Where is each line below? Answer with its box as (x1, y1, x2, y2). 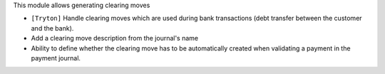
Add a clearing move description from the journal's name (31, 34, 199, 43)
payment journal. (31, 53, 81, 62)
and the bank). (31, 23, 74, 32)
